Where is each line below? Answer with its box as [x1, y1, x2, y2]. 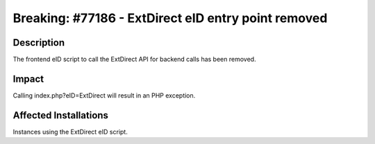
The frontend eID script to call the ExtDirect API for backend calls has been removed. [12, 55, 256, 64]
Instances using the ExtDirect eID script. [12, 127, 128, 136]
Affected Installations [12, 109, 109, 121]
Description [12, 37, 65, 48]
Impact [12, 73, 44, 84]
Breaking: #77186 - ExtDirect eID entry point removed [12, 10, 328, 26]
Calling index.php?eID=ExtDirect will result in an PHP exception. [12, 91, 196, 100]
